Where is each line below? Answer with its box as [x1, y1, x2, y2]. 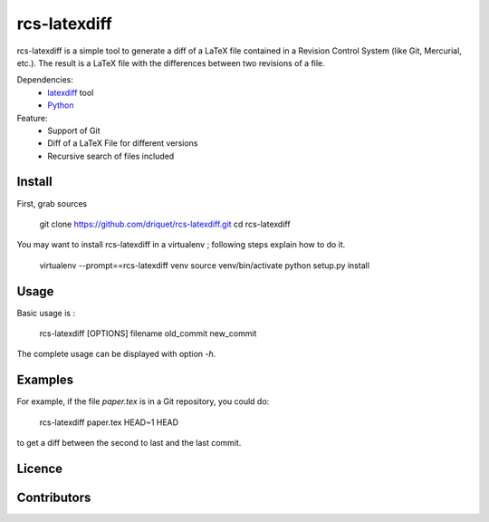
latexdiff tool [47, 87, 94, 98]
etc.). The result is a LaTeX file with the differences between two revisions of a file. [16, 57, 325, 68]
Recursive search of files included [47, 150, 175, 161]
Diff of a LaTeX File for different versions [47, 138, 198, 149]
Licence [16, 460, 63, 476]
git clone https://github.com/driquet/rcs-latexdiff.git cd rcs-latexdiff [39, 218, 291, 229]
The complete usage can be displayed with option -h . [16, 349, 216, 360]
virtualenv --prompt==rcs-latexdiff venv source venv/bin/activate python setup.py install [39, 259, 370, 271]
